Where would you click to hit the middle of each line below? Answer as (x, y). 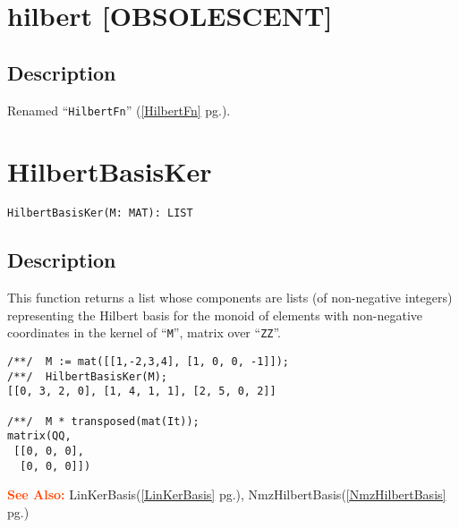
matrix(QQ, (39, 436)
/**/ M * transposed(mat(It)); (103, 421)
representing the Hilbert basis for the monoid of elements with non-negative (215, 315)
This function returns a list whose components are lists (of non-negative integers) (230, 298)
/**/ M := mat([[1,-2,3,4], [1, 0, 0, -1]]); (148, 362)
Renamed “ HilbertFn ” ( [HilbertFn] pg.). (119, 110)
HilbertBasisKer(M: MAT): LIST (100, 213)
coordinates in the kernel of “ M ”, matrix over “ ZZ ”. (144, 332)
